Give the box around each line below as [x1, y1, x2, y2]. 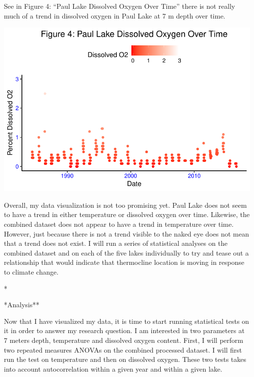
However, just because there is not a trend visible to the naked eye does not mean [4, 228, 249, 238]
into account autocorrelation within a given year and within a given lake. [4, 363, 222, 374]
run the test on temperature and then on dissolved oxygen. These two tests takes [4, 354, 247, 364]
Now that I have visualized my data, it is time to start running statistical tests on [4, 316, 249, 326]
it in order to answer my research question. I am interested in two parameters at [4, 325, 245, 336]
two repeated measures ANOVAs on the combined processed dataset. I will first [4, 344, 242, 355]
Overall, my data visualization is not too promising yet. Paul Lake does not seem [4, 199, 247, 210]
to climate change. [4, 266, 59, 277]
